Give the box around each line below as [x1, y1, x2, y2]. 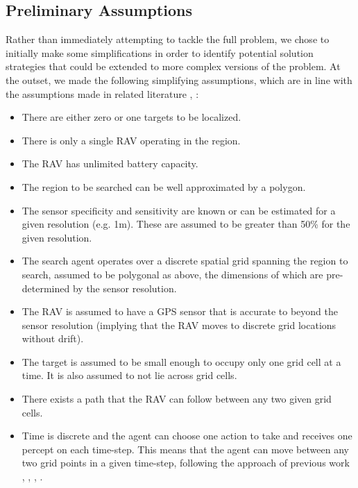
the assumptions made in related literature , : [6, 86, 199, 101]
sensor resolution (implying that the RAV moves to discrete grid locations [22, 317, 336, 332]
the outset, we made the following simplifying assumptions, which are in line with [6, 72, 352, 87]
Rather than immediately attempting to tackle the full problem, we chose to [6, 32, 330, 47]
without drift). [22, 331, 84, 346]
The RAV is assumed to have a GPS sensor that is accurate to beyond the [22, 304, 338, 319]
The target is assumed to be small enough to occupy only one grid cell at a [22, 354, 341, 369]
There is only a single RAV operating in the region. [22, 133, 241, 147]
